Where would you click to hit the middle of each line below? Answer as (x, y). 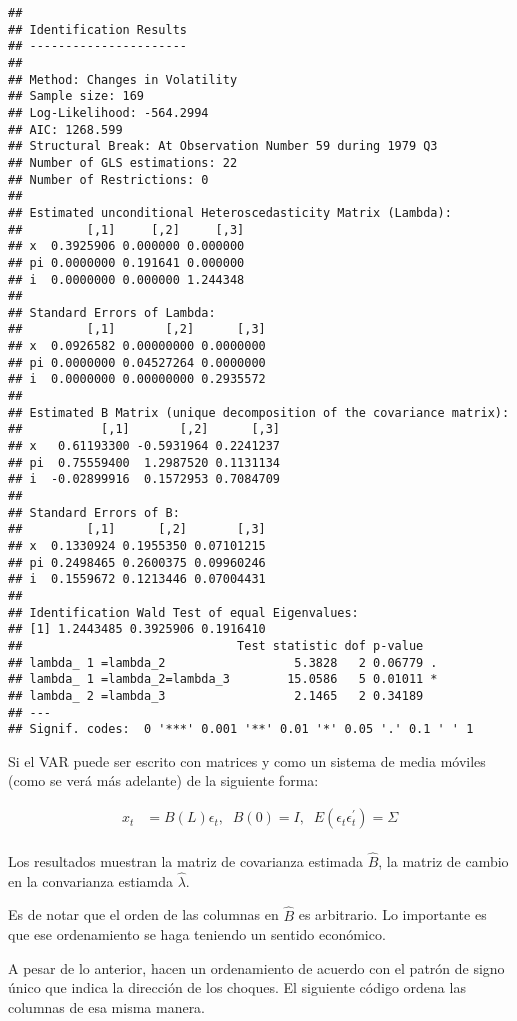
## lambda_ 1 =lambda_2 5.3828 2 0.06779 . (223, 662)
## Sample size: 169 (76, 96)
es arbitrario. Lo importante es (392, 914)
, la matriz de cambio (443, 860)
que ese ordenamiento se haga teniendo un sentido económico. (197, 934)
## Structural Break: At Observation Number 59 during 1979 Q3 (223, 146)
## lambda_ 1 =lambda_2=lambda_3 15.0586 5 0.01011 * (223, 679)
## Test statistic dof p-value (216, 645)
